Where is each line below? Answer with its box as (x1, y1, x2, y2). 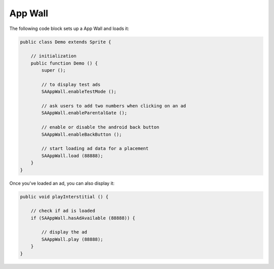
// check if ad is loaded (30, 208, 95, 214)
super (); (41, 68, 66, 73)
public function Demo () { (30, 60, 98, 66)
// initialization (30, 53, 77, 59)
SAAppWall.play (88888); (41, 236, 104, 242)
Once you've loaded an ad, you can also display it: (9, 180, 115, 186)
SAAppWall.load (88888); (41, 153, 104, 159)
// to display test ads (41, 81, 101, 87)
